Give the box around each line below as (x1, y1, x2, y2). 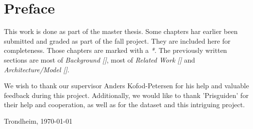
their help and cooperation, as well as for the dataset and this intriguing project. (4, 99, 245, 110)
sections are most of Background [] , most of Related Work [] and (4, 54, 195, 64)
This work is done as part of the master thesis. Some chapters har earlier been (4, 26, 238, 36)
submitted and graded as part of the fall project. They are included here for (4, 35, 231, 46)
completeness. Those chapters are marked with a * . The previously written (4, 45, 227, 55)
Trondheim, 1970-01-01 (4, 115, 73, 126)
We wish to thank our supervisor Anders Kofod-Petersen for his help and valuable (4, 81, 249, 91)
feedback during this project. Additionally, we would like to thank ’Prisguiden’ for (4, 90, 249, 100)
